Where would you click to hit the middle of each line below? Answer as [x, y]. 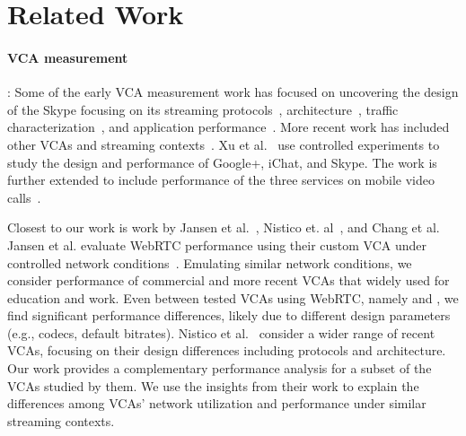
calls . [24, 197]
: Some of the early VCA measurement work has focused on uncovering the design [233, 92]
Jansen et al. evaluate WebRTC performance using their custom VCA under [217, 244]
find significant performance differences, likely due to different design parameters [229, 315]
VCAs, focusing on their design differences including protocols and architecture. [227, 350]
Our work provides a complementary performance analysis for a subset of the [220, 368]
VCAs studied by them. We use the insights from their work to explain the [213, 385]
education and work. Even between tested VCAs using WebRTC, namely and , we [233, 297]
